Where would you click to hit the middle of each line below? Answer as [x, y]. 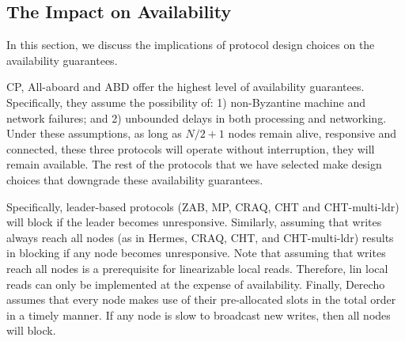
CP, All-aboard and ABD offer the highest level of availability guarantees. [185, 87]
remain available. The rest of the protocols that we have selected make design [194, 164]
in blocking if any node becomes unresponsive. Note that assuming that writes [196, 253]
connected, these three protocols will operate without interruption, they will [191, 148]
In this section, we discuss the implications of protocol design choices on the [191, 45]
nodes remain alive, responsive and [312, 133]
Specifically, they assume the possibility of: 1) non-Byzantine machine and [186, 102]
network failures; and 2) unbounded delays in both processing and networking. [197, 117]
